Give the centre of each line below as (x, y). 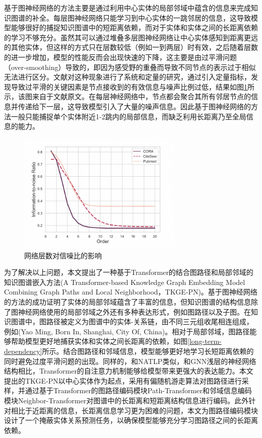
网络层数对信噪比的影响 (63, 255)
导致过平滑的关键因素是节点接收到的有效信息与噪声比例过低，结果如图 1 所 (133, 86)
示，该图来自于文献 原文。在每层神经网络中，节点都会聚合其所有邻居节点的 (127, 96)
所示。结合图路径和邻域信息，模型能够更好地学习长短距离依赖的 (148, 351)
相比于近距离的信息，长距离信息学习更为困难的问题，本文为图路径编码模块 (134, 410)
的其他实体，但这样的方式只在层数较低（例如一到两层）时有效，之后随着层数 (131, 47)
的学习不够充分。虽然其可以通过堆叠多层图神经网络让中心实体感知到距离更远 (131, 37)
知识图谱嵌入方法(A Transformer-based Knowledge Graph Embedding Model (125, 282)
